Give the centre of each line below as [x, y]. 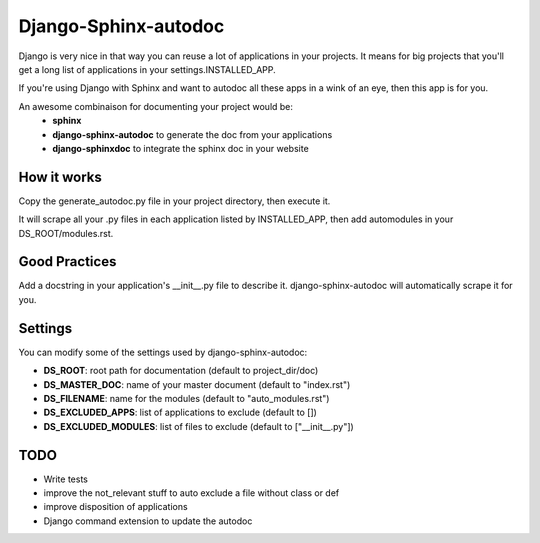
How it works [60, 176]
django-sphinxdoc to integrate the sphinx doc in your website [180, 148]
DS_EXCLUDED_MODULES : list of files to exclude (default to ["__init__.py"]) [198, 426]
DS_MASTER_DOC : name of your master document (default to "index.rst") [197, 384]
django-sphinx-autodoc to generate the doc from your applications [192, 134]
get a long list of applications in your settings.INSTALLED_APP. [147, 69]
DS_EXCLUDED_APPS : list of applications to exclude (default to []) [180, 412]
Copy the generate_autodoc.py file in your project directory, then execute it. [174, 201]
